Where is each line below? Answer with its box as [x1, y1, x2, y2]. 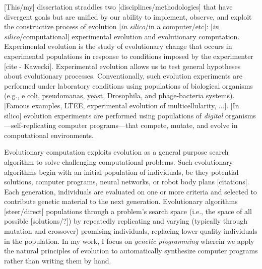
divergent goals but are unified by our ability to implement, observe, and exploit [4, 11, 252, 22]
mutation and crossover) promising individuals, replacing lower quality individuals [4, 226, 257, 236]
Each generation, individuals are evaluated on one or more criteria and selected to [4, 186, 257, 196]
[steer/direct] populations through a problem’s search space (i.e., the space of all [4, 206, 252, 216]
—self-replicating [4, 120, 56, 130]
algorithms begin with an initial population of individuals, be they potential [4, 166, 239, 177]
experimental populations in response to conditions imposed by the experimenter [4, 50, 253, 61]
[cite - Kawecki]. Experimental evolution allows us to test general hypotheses [4, 60, 241, 71]
